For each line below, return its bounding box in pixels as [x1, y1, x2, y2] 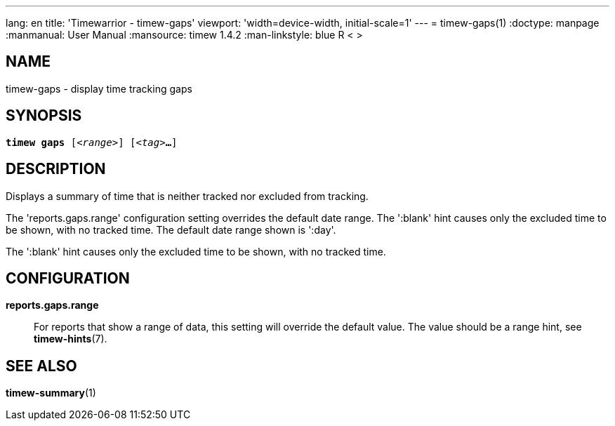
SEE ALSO [6, 357, 77, 375]
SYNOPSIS [6, 107, 82, 125]
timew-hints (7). [34, 333, 107, 345]
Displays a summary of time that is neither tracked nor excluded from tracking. [6, 189, 369, 202]
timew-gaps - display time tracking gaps [6, 82, 192, 95]
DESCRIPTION [6, 160, 106, 178]
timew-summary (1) [6, 387, 96, 399]
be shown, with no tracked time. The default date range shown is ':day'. [6, 223, 336, 236]
